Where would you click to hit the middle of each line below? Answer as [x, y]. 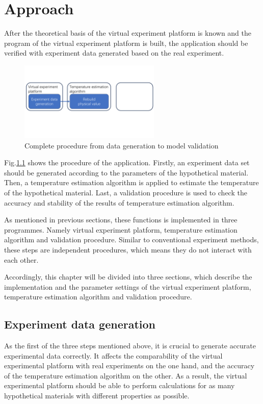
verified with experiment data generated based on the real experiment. [114, 53]
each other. [21, 259]
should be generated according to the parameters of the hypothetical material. [126, 172]
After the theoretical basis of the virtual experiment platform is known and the [128, 33]
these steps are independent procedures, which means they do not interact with [128, 249]
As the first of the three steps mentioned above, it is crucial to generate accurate [130, 346]
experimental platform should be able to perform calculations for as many [120, 385]
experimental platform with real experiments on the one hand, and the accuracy [129, 365]
